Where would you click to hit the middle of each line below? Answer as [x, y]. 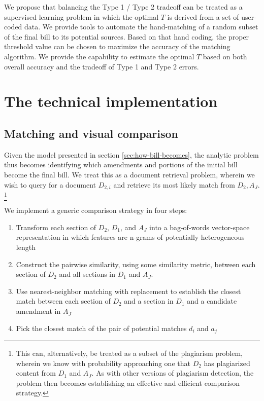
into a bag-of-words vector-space [200, 227]
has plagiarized [227, 363]
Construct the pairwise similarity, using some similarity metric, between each [136, 264]
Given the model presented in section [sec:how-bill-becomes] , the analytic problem [131, 154]
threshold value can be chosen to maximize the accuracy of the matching [117, 46]
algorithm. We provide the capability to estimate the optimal [99, 56]
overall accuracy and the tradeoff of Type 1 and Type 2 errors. [102, 66]
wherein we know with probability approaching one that [103, 363]
